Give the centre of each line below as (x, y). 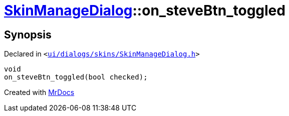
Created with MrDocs (39, 92)
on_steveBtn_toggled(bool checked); (76, 77)
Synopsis (28, 34)
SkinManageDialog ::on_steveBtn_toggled (145, 10)
